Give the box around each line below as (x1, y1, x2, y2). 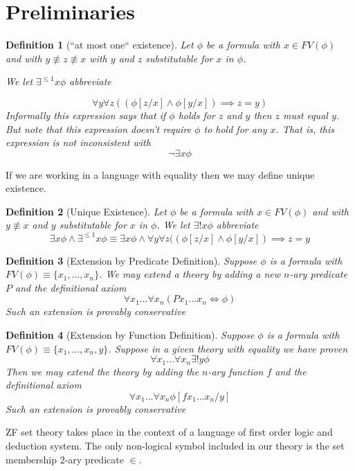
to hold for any (203, 121, 267, 136)
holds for (178, 107, 215, 122)
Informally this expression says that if (6, 107, 166, 122)
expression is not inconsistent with (6, 135, 151, 150)
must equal (283, 107, 328, 122)
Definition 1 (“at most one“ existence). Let (6, 37, 194, 52)
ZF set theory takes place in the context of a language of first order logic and (6, 425, 333, 439)
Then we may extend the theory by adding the (6, 364, 199, 378)
